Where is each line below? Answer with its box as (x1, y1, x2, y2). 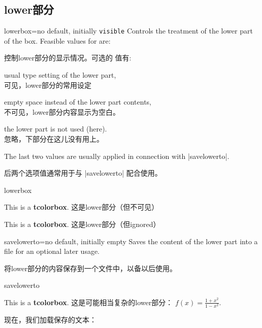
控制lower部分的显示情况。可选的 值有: (4, 52, 132, 63)
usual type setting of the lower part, (4, 70, 116, 80)
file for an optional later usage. (4, 246, 100, 256)
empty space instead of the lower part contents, (4, 96, 151, 107)
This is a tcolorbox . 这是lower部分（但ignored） (4, 218, 160, 229)
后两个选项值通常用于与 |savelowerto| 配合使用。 (4, 168, 162, 178)
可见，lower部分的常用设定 (4, 79, 91, 90)
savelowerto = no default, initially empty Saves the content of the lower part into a (4, 236, 258, 246)
